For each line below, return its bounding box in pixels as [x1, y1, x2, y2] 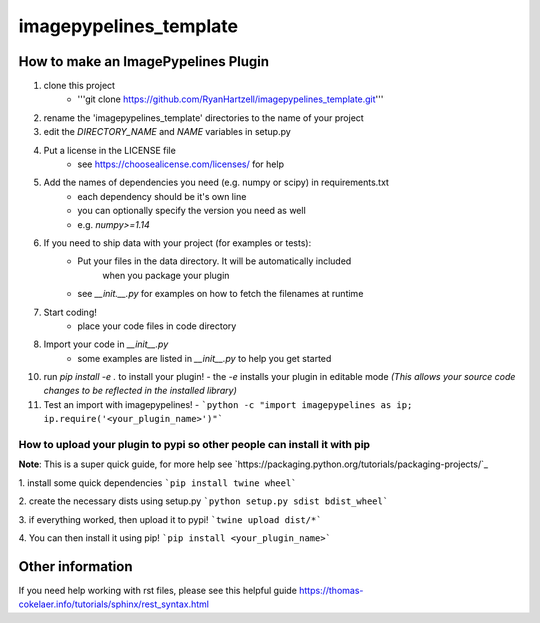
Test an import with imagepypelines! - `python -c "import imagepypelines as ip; [43, 398, 413, 410]
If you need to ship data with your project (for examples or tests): [43, 236, 312, 249]
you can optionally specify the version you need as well [77, 205, 307, 217]
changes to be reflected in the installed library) [43, 385, 237, 397]
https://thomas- [298, 584, 364, 596]
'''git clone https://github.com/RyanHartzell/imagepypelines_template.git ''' [77, 93, 384, 105]
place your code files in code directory [77, 320, 237, 332]
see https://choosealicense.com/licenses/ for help [77, 158, 285, 170]
